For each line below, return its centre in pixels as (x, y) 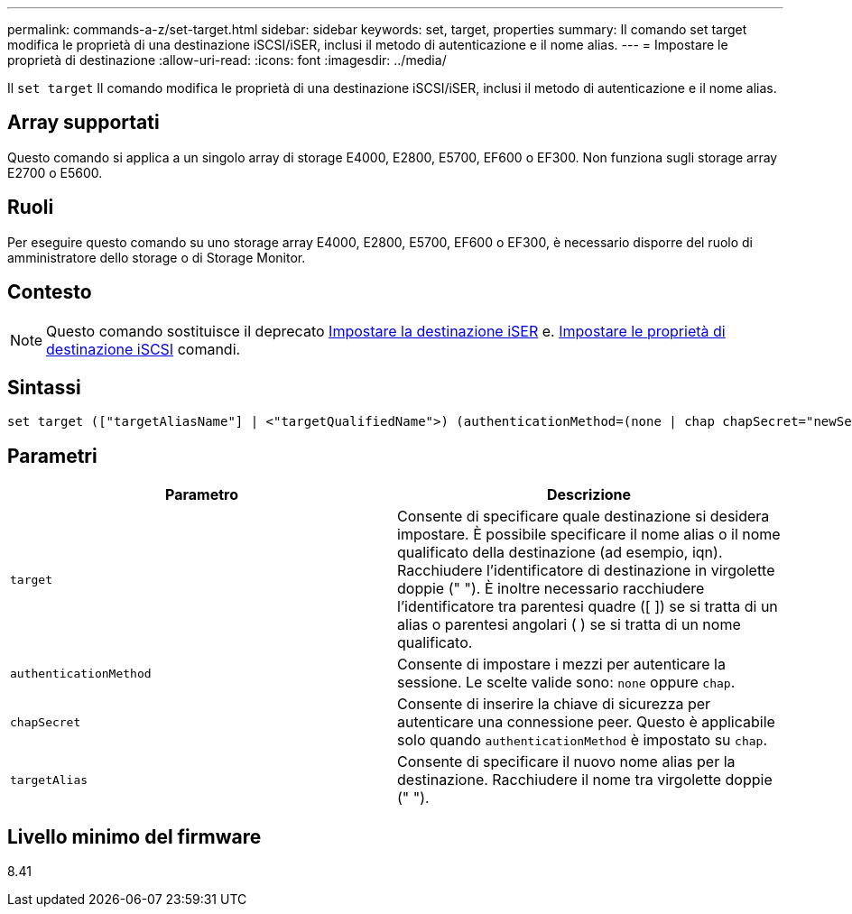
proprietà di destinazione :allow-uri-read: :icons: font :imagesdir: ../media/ (227, 60)
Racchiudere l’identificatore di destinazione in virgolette (586, 571)
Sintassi (44, 387)
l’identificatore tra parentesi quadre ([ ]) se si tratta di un (588, 607)
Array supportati (83, 123)
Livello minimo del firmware (134, 836)
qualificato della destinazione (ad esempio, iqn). (560, 553)
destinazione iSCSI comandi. (144, 349)
